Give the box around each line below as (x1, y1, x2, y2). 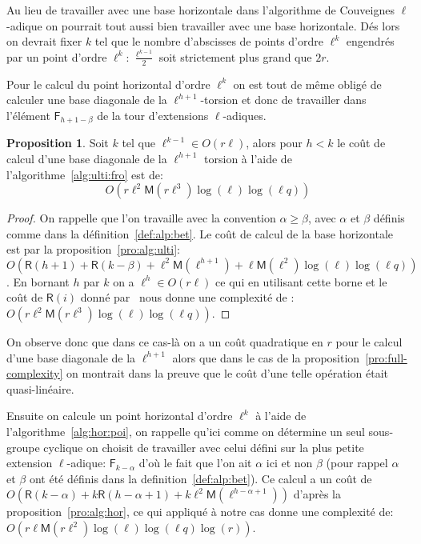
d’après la (293, 486, 341, 502)
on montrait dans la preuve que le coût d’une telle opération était (66, 365, 388, 382)
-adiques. (223, 106, 267, 123)
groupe (6, 438, 40, 455)
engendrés (346, 33, 395, 50)
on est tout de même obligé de (233, 75, 382, 92)
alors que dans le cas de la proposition (172, 349, 360, 366)
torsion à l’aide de (204, 150, 292, 166)
